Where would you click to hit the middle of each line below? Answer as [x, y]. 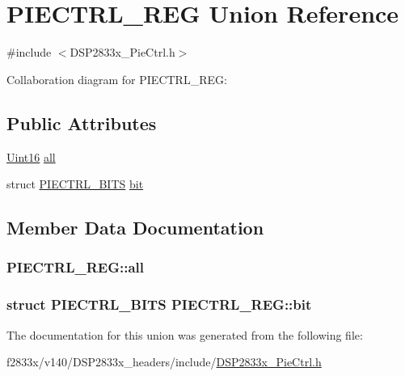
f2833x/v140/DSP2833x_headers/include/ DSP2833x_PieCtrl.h [164, 362]
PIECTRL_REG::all [75, 267]
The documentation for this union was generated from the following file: [185, 334]
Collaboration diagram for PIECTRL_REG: [117, 79]
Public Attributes [82, 123]
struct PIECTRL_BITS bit [75, 184]
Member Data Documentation [135, 228]
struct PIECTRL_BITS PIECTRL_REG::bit [159, 304]
